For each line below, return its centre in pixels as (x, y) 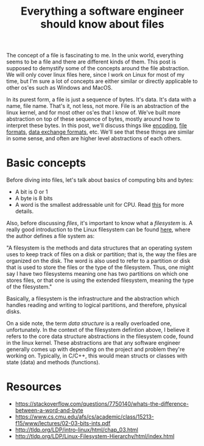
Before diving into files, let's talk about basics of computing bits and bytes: (100, 180)
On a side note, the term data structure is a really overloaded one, (89, 323)
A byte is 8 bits (34, 198)
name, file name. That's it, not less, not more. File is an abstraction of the (98, 106)
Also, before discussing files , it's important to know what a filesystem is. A (100, 223)
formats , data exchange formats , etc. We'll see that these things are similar (100, 132)
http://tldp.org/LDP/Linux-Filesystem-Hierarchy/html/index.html (95, 436)
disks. (14, 312)
